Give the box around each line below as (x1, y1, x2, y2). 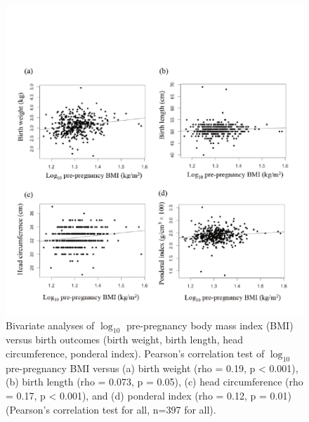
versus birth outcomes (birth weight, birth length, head (6, 332, 243, 347)
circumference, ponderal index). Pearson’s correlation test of (6, 345, 265, 360)
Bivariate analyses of (6, 317, 95, 332)
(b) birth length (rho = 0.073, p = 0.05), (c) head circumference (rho (6, 374, 303, 389)
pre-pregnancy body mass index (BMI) (126, 317, 294, 332)
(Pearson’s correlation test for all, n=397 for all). (6, 402, 216, 416)
